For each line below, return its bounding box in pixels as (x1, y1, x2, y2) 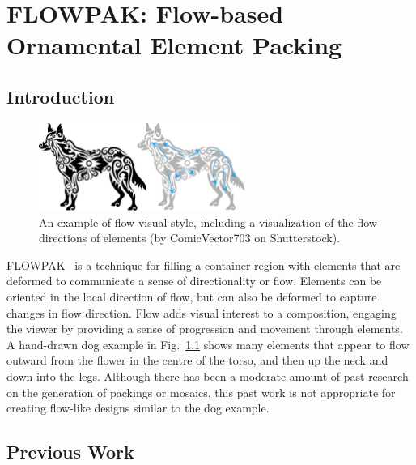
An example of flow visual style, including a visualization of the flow (39, 213, 377, 230)
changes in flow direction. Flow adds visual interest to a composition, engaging (6, 304, 397, 321)
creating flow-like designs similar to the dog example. (6, 399, 270, 416)
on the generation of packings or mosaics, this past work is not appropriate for (6, 383, 396, 400)
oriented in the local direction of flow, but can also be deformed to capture (6, 288, 377, 305)
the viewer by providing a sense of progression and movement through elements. (6, 320, 403, 337)
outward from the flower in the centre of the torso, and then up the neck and (6, 352, 388, 369)
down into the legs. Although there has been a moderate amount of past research (6, 368, 409, 385)
